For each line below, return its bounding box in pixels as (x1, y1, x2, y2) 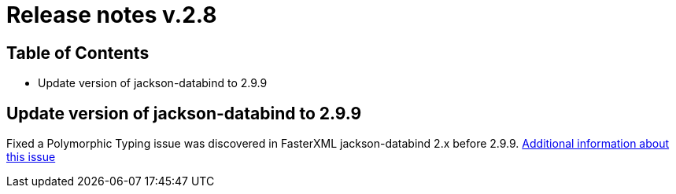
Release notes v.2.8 (6, 2, 217, 28)
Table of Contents (6, 42, 150, 63)
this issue (6, 150, 56, 164)
